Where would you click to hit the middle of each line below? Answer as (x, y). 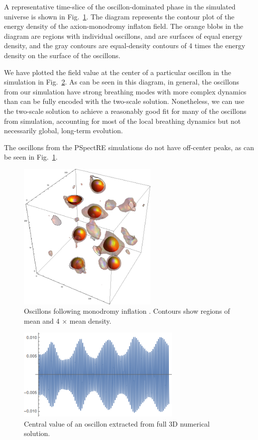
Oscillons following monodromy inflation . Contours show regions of (127, 311)
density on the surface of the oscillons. (62, 55)
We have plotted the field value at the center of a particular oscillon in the (118, 72)
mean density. (90, 320)
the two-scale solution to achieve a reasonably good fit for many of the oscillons (125, 111)
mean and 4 (42, 320)
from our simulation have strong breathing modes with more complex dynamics (125, 91)
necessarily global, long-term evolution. (64, 131)
